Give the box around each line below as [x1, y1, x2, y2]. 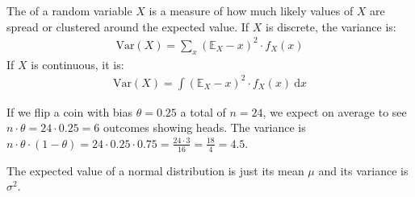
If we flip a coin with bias [6, 103, 133, 120]
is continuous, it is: [31, 55, 124, 72]
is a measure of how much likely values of [149, 2, 354, 18]
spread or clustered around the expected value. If [6, 18, 249, 35]
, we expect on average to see [262, 103, 407, 120]
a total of [180, 103, 226, 120]
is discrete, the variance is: [266, 18, 396, 35]
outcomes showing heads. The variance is [103, 119, 306, 136]
